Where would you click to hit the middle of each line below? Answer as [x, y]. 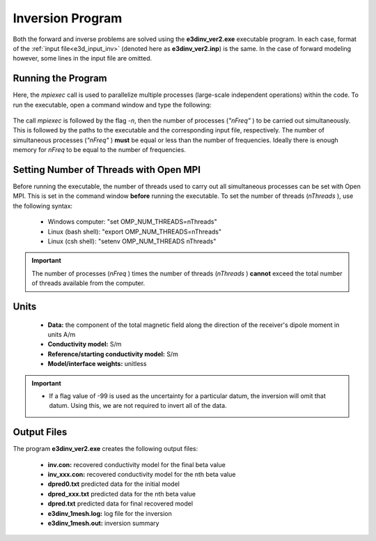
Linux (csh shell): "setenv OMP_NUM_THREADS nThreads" [132, 241]
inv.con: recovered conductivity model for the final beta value [136, 464]
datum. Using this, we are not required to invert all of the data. [138, 406]
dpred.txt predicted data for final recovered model [120, 504]
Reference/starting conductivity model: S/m [113, 354]
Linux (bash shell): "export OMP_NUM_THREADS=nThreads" [135, 231]
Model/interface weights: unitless [97, 364]
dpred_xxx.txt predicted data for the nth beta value [122, 494]
